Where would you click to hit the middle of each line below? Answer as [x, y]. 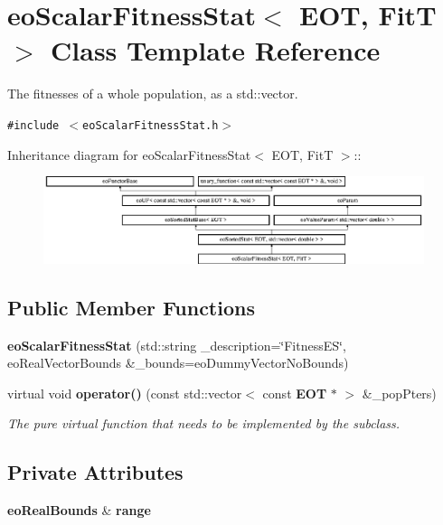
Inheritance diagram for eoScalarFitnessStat [129, 154]
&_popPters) [399, 393]
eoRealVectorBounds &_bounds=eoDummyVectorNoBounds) [178, 363]
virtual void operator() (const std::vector [125, 393]
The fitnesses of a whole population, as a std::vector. [153, 94]
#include [33, 125]
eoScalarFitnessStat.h [151, 125]
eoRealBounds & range [79, 510]
